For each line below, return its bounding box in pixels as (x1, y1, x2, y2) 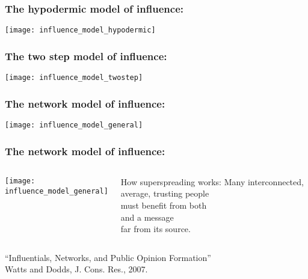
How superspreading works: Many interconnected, (120, 175, 304, 188)
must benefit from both (120, 199, 207, 212)
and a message (120, 210, 174, 223)
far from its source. (120, 222, 191, 235)
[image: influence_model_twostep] (5, 73, 143, 82)
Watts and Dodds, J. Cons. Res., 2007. (5, 263, 148, 275)
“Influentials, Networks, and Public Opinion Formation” (5, 251, 211, 263)
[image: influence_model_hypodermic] (5, 26, 156, 35)
